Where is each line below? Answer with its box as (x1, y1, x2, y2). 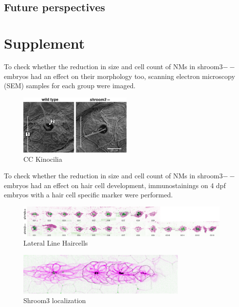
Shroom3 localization (23, 295, 86, 306)
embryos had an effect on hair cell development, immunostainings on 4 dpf (4, 180, 226, 190)
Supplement (4, 33, 85, 53)
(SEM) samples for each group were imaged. (4, 80, 136, 91)
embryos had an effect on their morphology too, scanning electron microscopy (4, 71, 235, 81)
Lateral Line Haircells (23, 238, 88, 248)
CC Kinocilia (23, 154, 62, 164)
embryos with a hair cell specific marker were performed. (4, 190, 173, 200)
